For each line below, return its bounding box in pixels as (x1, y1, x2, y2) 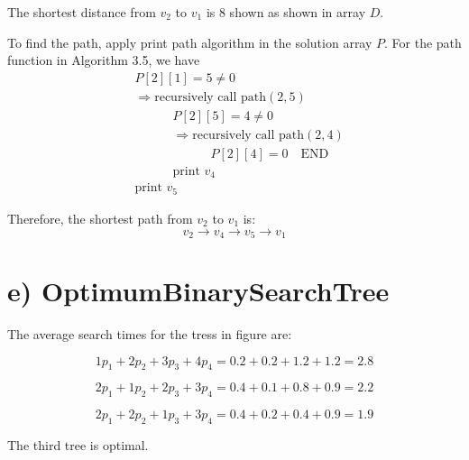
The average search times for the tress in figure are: (7, 325, 292, 344)
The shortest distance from (7, 3, 156, 21)
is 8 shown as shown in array (206, 3, 366, 21)
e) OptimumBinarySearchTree (7, 272, 390, 309)
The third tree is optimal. (7, 436, 149, 455)
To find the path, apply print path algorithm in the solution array (7, 32, 372, 51)
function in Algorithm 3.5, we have (7, 51, 200, 69)
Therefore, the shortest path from (7, 208, 193, 227)
